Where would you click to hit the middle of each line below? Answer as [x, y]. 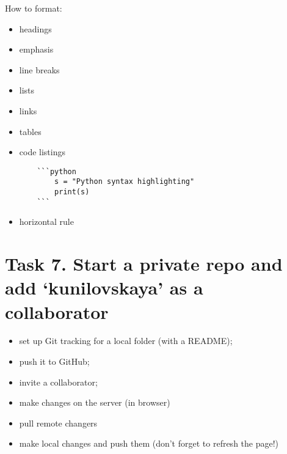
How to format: [34, 8]
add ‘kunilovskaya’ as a [104, 287]
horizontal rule [46, 222]
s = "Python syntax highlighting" [125, 182]
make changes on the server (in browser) [95, 402]
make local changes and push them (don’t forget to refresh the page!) [149, 443]
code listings [42, 152]
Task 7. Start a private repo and [144, 264]
